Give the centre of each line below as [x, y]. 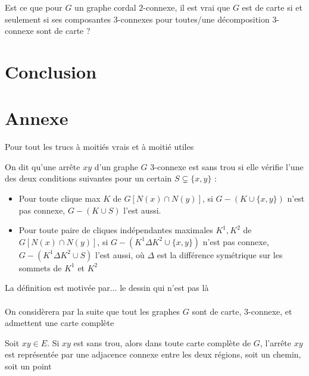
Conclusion [51, 71]
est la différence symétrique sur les [220, 254]
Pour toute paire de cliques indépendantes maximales [116, 230]
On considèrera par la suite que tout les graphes [93, 311]
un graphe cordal [105, 7]
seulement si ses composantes [58, 19]
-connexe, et [270, 311]
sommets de [40, 267]
